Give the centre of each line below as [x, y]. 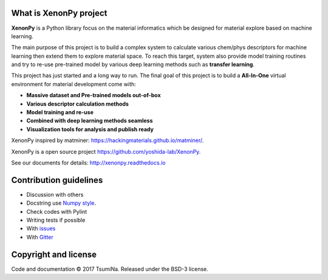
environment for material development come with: [73, 84]
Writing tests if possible [56, 220]
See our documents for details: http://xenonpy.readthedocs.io [88, 162]
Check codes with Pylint [57, 211]
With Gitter [40, 237]
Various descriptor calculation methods [77, 104]
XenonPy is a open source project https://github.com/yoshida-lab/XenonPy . [106, 151]
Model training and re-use [60, 112]
